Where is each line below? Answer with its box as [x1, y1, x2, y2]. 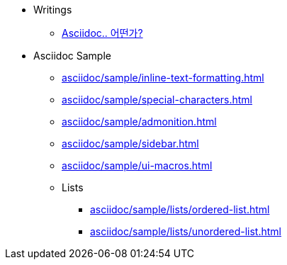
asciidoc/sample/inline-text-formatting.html [62, 72, 264, 84]
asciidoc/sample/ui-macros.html [62, 159, 213, 171]
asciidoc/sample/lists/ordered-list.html [90, 203, 270, 215]
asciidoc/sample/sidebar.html [62, 137, 199, 150]
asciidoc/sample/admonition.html [62, 115, 217, 128]
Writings [33, 4, 72, 16]
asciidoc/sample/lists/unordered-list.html [90, 225, 281, 237]
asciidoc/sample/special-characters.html [62, 94, 253, 106]
